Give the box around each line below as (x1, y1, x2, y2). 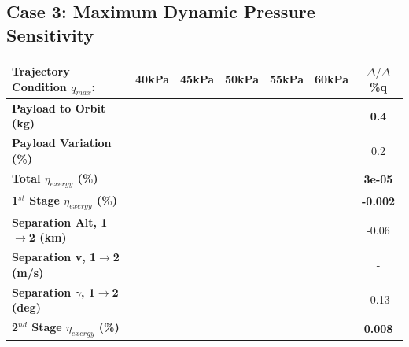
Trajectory (12, 63, 70, 79)
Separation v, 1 (12, 249, 97, 265)
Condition (12, 78, 67, 94)
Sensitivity (6, 22, 94, 46)
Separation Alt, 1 (12, 213, 108, 230)
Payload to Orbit (12, 99, 106, 116)
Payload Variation (12, 135, 112, 151)
